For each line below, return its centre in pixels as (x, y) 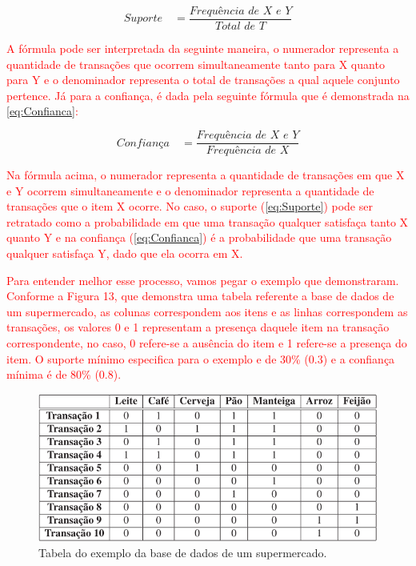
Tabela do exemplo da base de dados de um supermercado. (183, 553)
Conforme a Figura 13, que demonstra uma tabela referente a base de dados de (200, 296)
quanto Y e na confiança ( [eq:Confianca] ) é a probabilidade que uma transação (199, 237)
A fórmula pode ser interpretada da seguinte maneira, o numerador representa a (203, 48)
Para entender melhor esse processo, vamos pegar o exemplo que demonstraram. (203, 280)
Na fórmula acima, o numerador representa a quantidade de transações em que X (206, 175)
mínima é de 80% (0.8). (64, 374)
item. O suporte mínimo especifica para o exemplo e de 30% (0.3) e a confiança (201, 358)
